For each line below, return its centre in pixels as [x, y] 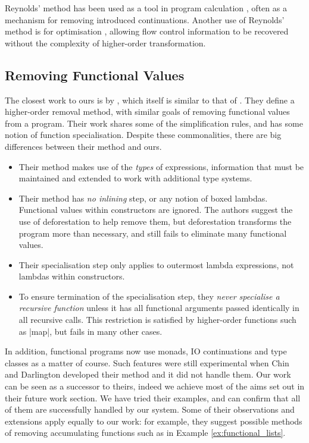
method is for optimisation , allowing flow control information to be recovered [147, 31]
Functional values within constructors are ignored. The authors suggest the [156, 210]
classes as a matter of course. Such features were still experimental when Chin [147, 362]
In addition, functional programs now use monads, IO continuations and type [146, 351]
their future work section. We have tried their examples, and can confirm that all [153, 398]
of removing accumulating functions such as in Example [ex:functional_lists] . [145, 433]
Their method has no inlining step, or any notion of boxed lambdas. [143, 198]
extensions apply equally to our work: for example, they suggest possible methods [154, 421]
